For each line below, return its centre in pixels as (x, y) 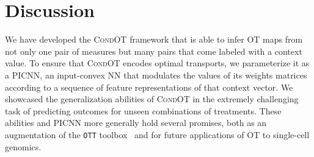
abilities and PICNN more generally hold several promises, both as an (136, 123)
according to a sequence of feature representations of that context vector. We (149, 87)
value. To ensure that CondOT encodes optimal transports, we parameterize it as (157, 63)
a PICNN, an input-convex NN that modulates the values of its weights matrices (156, 75)
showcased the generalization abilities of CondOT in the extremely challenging (152, 99)
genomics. (23, 146)
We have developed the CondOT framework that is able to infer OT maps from (154, 39)
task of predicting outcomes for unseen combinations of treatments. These (143, 110)
